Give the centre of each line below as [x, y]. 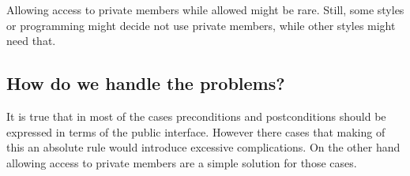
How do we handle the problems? [146, 83]
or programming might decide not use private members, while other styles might [201, 25]
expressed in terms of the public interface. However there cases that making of [196, 131]
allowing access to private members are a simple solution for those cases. [182, 162]
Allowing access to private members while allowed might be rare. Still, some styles [205, 9]
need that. [31, 41]
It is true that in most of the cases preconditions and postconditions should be [196, 116]
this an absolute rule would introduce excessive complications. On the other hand [203, 147]
